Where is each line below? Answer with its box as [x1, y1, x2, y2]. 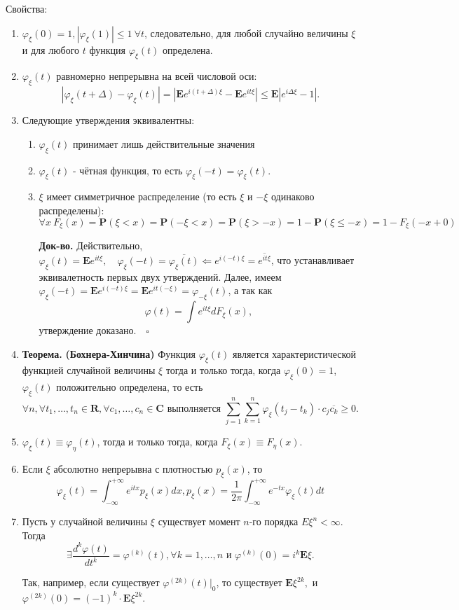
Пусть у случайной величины [22, 514, 148, 529]
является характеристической [233, 346, 357, 361]
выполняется [167, 403, 221, 414]
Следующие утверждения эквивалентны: [22, 113, 195, 127]
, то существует [216, 575, 282, 590]
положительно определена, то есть [56, 380, 203, 394]
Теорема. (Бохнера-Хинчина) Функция [22, 346, 196, 361]
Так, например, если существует [22, 575, 160, 590]
